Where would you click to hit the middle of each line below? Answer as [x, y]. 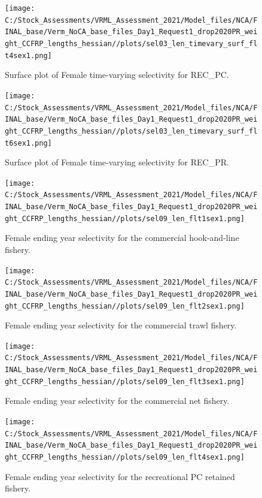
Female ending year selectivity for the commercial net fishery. [117, 401]
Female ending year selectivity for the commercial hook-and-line [122, 238]
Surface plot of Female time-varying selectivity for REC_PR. [117, 162]
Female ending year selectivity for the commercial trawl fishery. [121, 325]
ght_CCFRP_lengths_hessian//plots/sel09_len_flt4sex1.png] [125, 457]
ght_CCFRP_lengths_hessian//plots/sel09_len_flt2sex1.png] [125, 306]
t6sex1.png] [28, 143]
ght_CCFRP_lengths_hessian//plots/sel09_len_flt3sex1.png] [125, 381]
